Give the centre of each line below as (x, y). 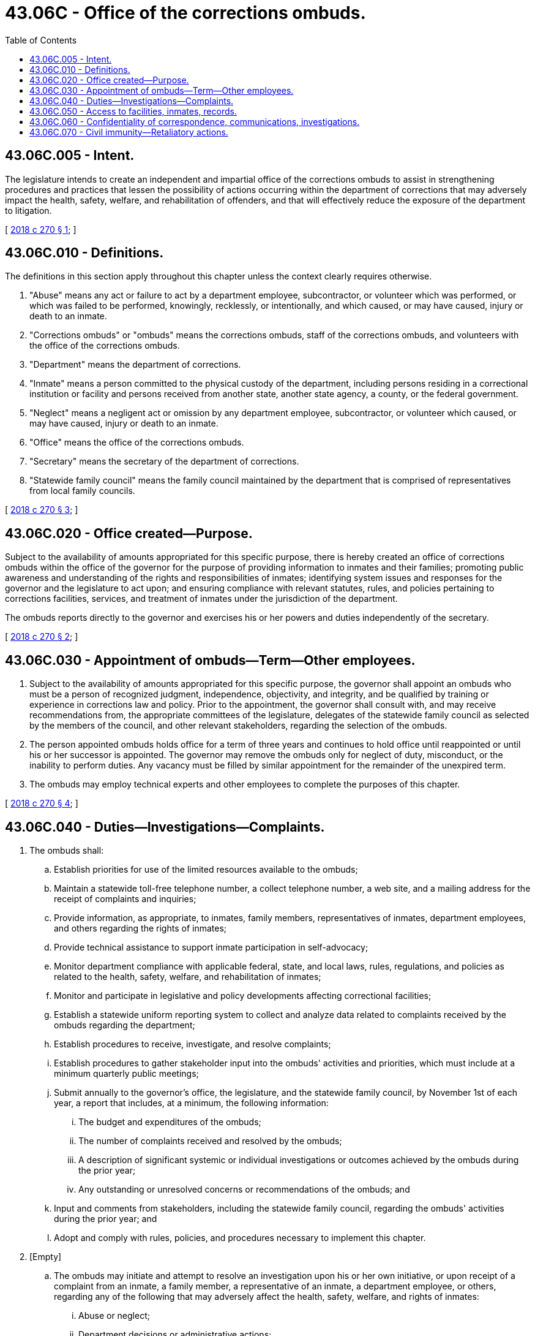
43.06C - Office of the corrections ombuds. (185, 13)
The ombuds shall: (67, 850)
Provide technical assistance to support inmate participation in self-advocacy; (211, 947)
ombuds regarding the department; (125, 1025)
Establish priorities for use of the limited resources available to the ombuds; (206, 869)
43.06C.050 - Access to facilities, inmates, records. (133, 111)
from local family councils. (82, 491)
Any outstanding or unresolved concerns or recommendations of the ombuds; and (244, 1189)
